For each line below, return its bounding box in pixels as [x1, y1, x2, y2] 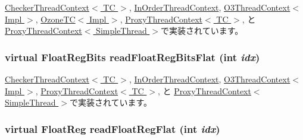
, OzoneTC [35, 12, 76, 25]
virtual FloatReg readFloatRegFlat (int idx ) [5, 121, 220, 136]
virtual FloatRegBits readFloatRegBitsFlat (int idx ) [5, 49, 260, 64]
